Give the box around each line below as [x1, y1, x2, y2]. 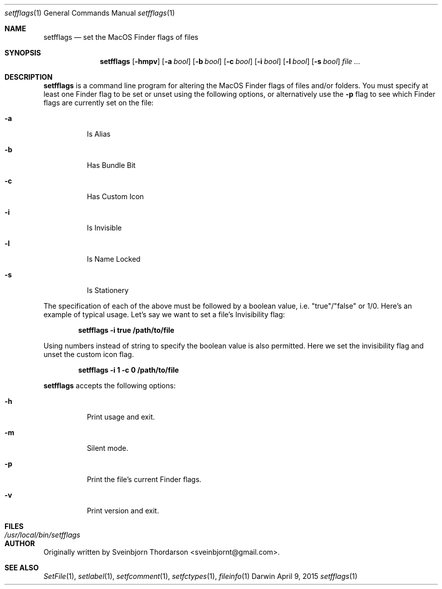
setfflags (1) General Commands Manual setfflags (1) [5, 9, 175, 17]
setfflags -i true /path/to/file [78, 326, 174, 334]
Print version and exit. [87, 506, 159, 515]
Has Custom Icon [87, 192, 144, 201]
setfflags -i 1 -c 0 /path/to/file [78, 366, 179, 374]
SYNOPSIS [5, 48, 41, 57]
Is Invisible [87, 223, 122, 232]
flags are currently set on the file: [43, 98, 154, 107]
